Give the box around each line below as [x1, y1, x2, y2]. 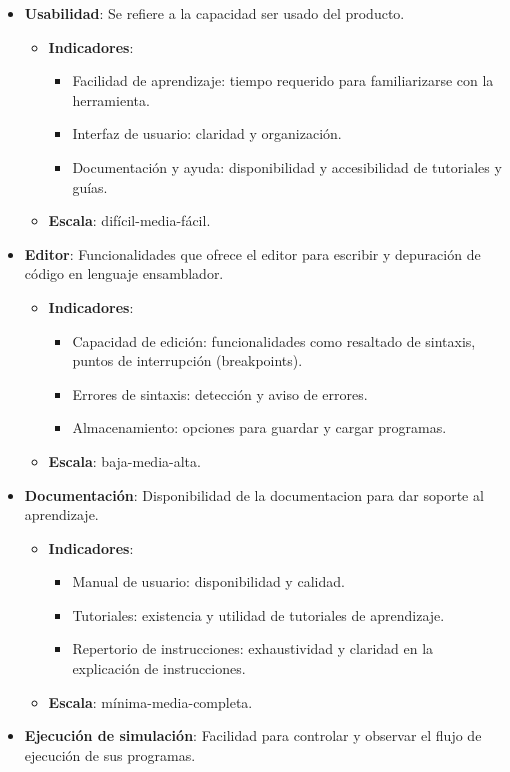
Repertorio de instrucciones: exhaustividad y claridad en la [72, 638, 434, 659]
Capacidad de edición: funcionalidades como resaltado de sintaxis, [72, 330, 476, 351]
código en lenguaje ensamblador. [24, 263, 224, 284]
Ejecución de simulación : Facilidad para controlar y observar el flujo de [24, 725, 482, 746]
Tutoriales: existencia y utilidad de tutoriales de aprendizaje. [72, 604, 445, 625]
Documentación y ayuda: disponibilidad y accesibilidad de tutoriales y [72, 156, 502, 177]
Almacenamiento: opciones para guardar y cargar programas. [72, 417, 447, 438]
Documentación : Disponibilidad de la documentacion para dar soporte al [24, 484, 484, 505]
